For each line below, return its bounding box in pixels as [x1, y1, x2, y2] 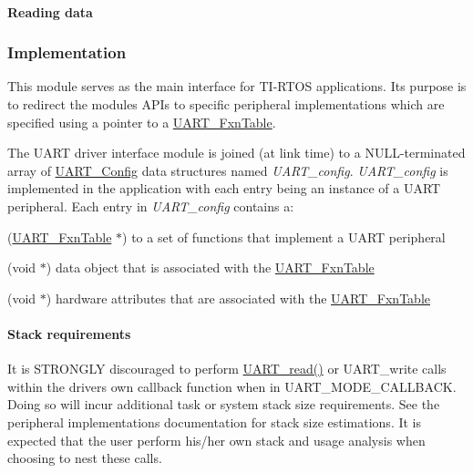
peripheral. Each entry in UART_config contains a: [7, 196, 294, 215]
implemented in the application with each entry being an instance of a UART [7, 179, 441, 198]
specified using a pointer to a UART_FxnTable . [7, 112, 276, 131]
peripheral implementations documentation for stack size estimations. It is [7, 412, 422, 431]
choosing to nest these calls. [7, 448, 162, 468]
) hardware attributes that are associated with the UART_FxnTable [46, 288, 430, 307]
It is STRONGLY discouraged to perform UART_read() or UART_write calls [7, 359, 447, 378]
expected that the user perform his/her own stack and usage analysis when [7, 430, 426, 449]
